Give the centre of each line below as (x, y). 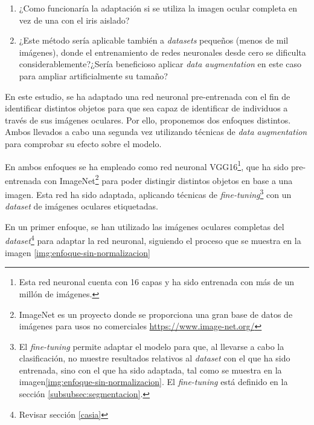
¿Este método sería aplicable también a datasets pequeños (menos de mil (154, 40)
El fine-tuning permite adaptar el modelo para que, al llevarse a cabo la (152, 346)
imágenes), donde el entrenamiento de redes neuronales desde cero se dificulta (162, 52)
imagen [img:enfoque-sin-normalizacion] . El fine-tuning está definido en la (153, 382)
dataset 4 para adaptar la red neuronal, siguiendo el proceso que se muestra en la (153, 240)
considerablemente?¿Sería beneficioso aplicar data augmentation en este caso (160, 64)
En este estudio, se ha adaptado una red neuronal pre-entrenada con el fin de (148, 96)
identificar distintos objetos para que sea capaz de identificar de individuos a (146, 108)
